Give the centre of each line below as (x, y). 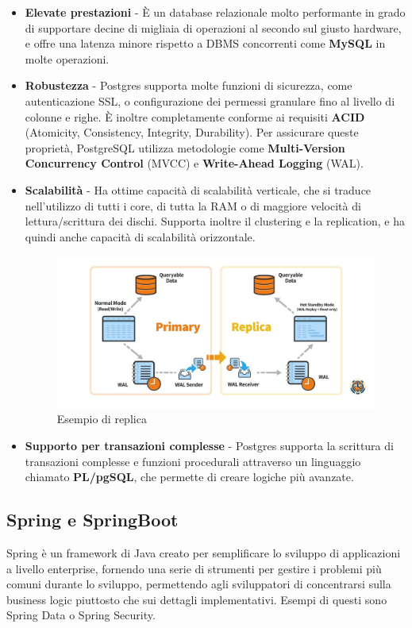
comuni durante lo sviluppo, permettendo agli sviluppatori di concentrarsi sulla (199, 584)
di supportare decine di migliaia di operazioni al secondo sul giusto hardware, (213, 27)
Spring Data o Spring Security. (81, 615)
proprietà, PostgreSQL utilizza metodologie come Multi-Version (185, 147)
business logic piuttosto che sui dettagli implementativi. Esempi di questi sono (197, 599)
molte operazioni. (67, 58)
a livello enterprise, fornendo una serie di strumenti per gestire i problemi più (194, 568)
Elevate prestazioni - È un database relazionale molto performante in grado (215, 12)
